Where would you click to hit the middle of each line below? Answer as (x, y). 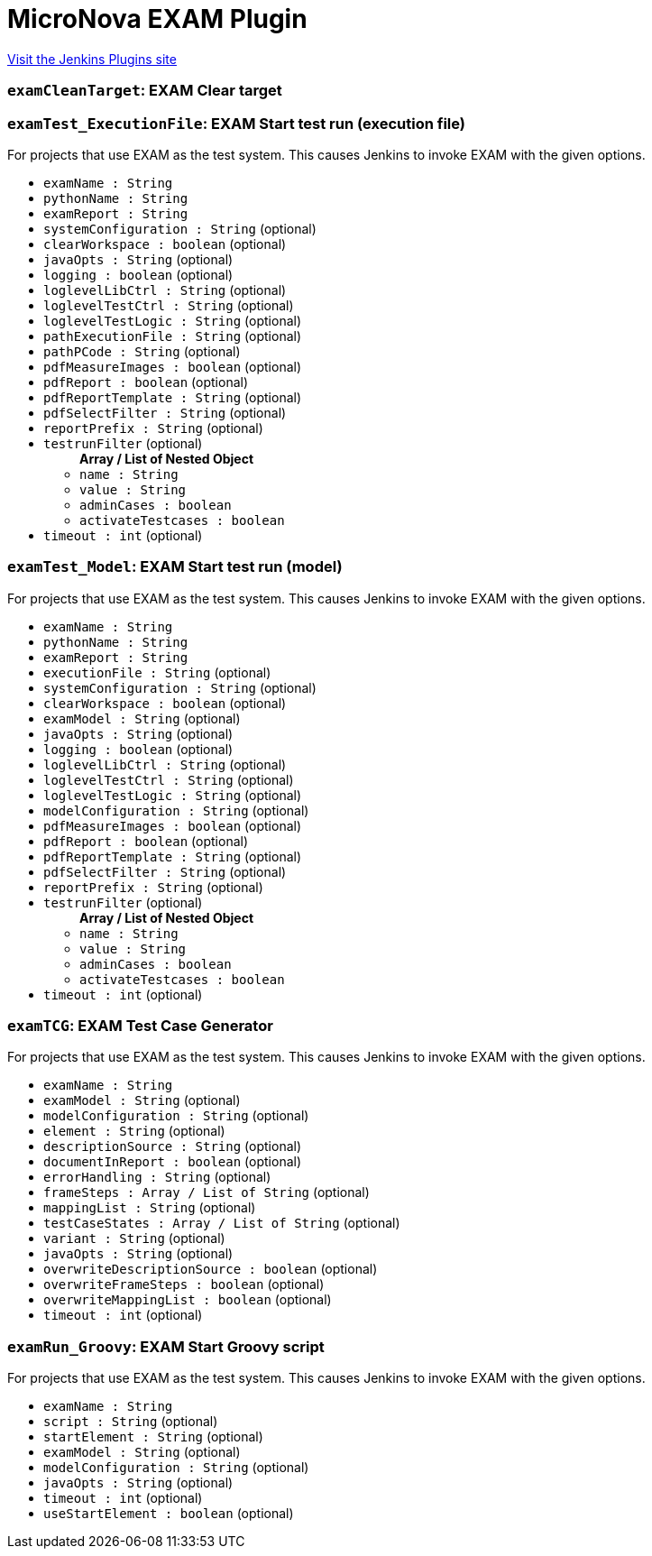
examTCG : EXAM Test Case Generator (140, 1026)
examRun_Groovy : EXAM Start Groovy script (166, 1346)
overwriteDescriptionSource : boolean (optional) (211, 1269)
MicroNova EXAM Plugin (157, 19)
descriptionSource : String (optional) (173, 1146)
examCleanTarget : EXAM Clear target (145, 91)
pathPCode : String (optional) (142, 351)
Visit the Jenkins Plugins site (92, 59)
